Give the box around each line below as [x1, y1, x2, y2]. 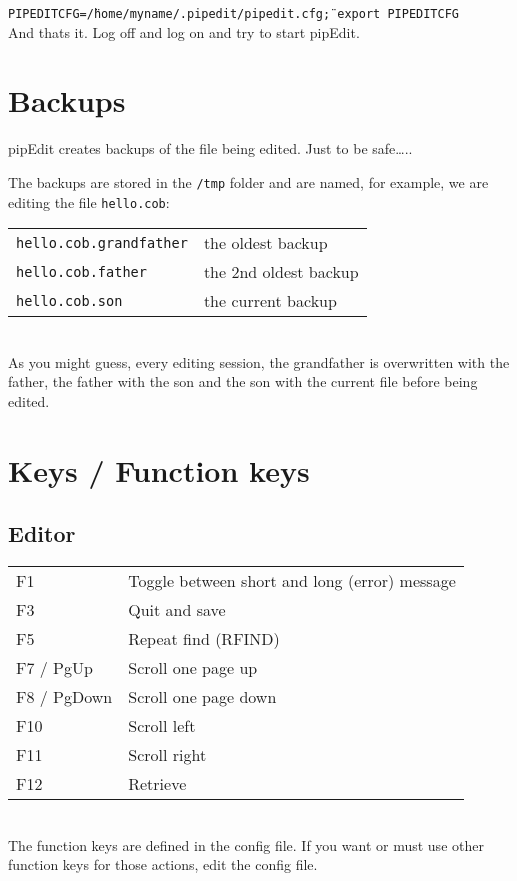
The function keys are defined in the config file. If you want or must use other [8, 834, 484, 855]
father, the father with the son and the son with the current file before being [8, 371, 478, 392]
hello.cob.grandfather [16, 234, 188, 251]
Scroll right [128, 743, 207, 767]
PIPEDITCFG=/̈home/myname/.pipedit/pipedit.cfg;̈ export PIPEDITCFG [8, 7, 460, 21]
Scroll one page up [128, 656, 258, 680]
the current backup [203, 289, 337, 313]
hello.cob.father [16, 263, 147, 280]
